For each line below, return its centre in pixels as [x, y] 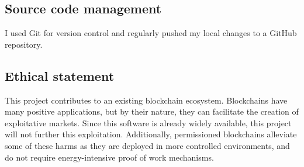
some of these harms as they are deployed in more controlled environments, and [147, 145]
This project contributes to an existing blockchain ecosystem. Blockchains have [146, 100]
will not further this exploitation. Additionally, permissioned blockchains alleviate [151, 134]
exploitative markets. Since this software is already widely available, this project [148, 122]
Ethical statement [60, 75]
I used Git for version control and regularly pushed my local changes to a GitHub [151, 33]
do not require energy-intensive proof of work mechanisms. [109, 157]
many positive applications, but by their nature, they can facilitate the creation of [152, 111]
